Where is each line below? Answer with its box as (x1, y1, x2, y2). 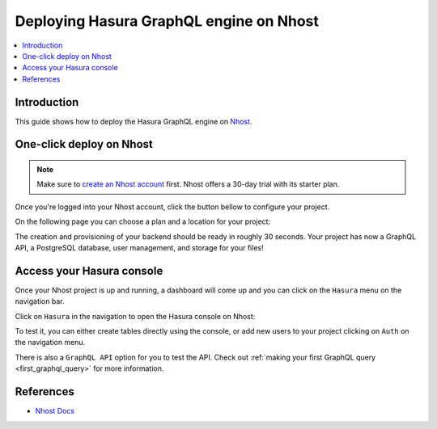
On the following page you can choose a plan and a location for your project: (15, 217, 271, 226)
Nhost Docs (35, 406, 75, 416)
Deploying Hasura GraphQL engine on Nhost (15, 12, 320, 30)
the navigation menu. (15, 338, 86, 347)
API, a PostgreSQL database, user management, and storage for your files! (15, 242, 264, 252)
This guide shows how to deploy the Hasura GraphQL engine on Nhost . (15, 116, 252, 126)
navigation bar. (15, 297, 65, 306)
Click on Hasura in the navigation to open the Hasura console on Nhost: (15, 311, 256, 321)
